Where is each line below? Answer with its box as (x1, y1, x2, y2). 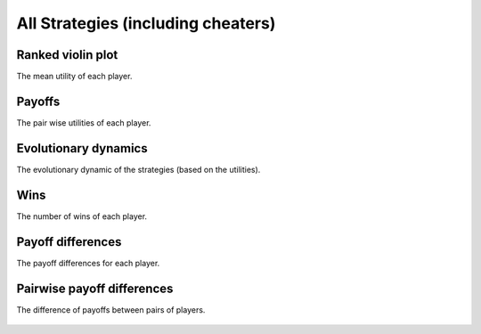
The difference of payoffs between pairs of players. (16, 304, 206, 315)
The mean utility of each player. (16, 71, 133, 82)
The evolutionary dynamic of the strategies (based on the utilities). (16, 164, 261, 175)
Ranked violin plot (16, 47, 118, 62)
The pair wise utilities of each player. (16, 117, 151, 128)
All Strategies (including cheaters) (16, 13, 276, 33)
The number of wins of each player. (16, 210, 147, 222)
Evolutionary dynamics (16, 141, 148, 156)
